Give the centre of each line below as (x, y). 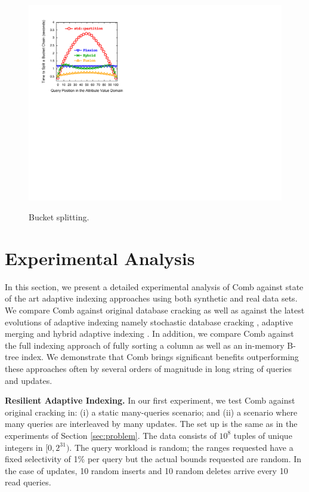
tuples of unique (263, 435)
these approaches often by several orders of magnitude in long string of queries (148, 368)
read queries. (28, 482)
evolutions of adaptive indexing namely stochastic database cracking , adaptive (149, 322)
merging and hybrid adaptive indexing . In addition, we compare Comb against (149, 333)
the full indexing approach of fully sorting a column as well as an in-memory (145, 345)
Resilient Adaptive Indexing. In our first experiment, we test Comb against (150, 400)
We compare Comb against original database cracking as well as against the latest (155, 310)
